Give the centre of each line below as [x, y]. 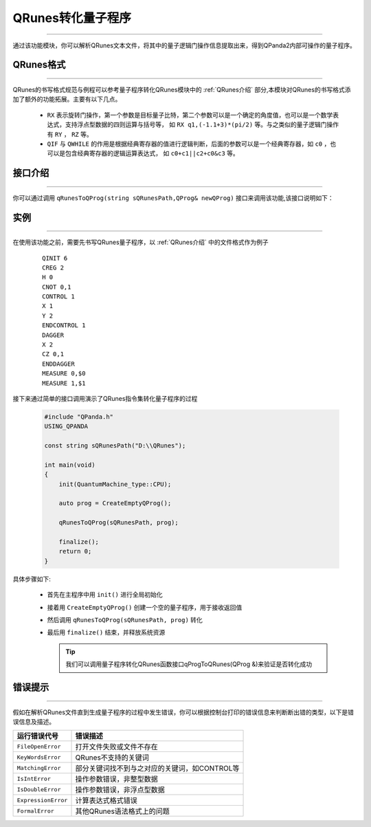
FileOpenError [39, 746]
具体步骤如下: [32, 579]
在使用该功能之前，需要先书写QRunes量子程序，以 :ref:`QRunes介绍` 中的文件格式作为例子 [140, 242]
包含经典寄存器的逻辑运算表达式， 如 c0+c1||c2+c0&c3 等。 [152, 153]
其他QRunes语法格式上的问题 [122, 811]
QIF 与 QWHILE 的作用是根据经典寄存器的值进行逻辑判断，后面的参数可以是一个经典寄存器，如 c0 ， [189, 144]
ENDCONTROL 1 [64, 326]
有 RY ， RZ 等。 [70, 134]
